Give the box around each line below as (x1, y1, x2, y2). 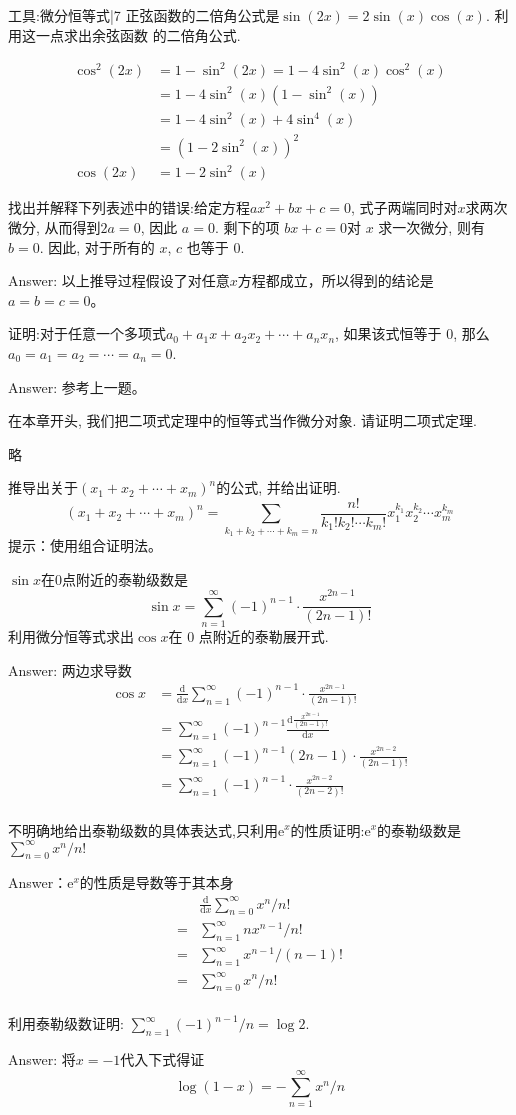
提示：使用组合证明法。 (8, 535, 162, 556)
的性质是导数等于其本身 (79, 872, 234, 893)
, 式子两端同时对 (351, 197, 458, 218)
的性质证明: (290, 819, 365, 840)
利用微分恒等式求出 (8, 626, 134, 647)
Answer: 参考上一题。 (8, 376, 146, 397)
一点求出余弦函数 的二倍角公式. (35, 24, 241, 45)
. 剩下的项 (214, 216, 280, 237)
